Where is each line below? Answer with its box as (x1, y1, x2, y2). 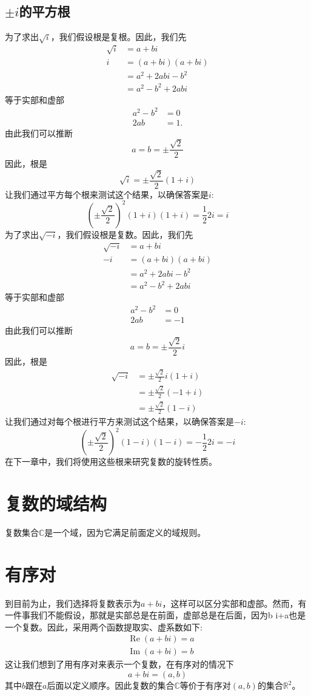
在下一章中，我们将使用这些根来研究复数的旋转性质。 (5, 455, 217, 468)
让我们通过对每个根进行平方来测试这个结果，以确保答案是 (5, 415, 234, 428)
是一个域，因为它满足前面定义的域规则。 (44, 525, 206, 538)
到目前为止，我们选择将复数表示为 (5, 596, 141, 609)
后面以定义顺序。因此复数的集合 (47, 679, 175, 692)
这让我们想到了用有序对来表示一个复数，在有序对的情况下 (5, 658, 234, 671)
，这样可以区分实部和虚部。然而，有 (162, 596, 307, 609)
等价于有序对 (179, 679, 231, 692)
